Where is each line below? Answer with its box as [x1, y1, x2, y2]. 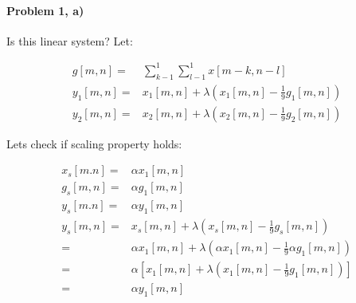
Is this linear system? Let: [6, 32, 133, 49]
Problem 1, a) [6, 2, 84, 18]
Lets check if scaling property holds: [6, 135, 182, 151]
